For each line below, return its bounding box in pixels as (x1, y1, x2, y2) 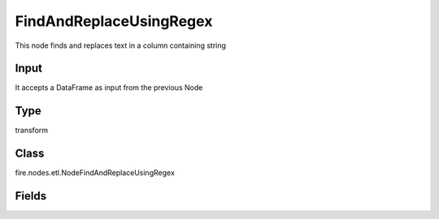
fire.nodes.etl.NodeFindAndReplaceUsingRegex (15, 168, 175, 178)
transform (15, 126, 49, 135)
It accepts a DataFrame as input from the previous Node (15, 83, 203, 92)
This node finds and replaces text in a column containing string (15, 41, 227, 50)
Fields (15, 189, 47, 203)
